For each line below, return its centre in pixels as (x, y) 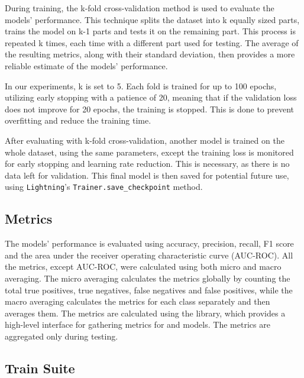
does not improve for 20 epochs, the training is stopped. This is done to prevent (150, 109)
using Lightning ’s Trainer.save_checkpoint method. (104, 187)
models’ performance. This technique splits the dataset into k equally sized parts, (152, 19)
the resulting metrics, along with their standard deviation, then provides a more (150, 54)
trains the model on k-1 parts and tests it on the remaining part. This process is (150, 31)
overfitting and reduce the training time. (78, 120)
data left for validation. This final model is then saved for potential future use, (147, 175)
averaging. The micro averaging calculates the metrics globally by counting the (148, 278)
